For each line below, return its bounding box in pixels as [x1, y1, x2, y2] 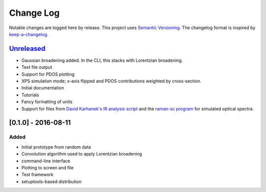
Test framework [21, 172, 54, 178]
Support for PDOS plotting [21, 71, 75, 77]
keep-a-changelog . [9, 31, 49, 37]
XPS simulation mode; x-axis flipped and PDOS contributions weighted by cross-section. [21, 78, 201, 84]
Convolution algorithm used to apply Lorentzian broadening [21, 151, 142, 157]
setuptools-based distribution [21, 178, 82, 185]
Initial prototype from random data [21, 144, 91, 150]
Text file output [21, 64, 52, 70]
